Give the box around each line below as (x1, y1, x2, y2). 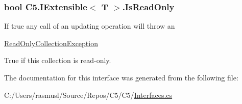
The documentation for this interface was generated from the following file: (4, 72, 238, 82)
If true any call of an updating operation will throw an (4, 20, 175, 31)
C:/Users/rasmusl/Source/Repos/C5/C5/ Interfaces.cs (4, 89, 173, 100)
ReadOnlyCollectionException (4, 37, 98, 48)
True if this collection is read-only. (4, 55, 111, 66)
